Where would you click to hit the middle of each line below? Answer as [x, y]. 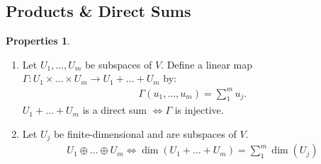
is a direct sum [115, 110]
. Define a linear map [207, 64]
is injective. [199, 110]
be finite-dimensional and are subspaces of [145, 133]
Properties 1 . [38, 41]
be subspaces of [118, 64]
